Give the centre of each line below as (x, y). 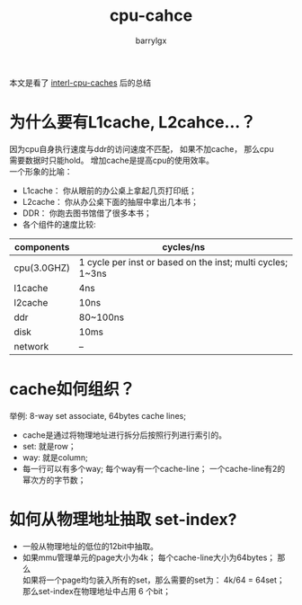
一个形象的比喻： (41, 171)
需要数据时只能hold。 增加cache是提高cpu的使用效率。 (111, 160)
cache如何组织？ (72, 390)
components (42, 246)
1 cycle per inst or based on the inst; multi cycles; (183, 262)
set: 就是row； (49, 446)
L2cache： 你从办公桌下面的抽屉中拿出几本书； (111, 201)
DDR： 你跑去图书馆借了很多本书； (87, 213)
